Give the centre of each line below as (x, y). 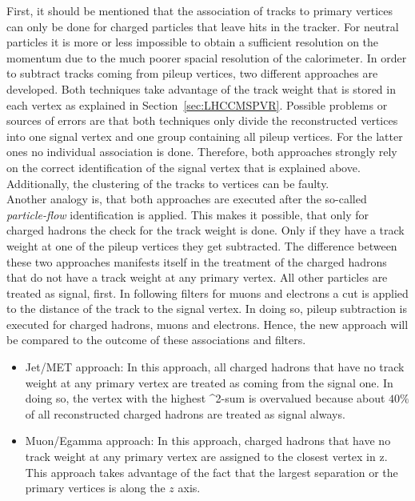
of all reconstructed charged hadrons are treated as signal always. (185, 413)
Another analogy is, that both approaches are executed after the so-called (187, 199)
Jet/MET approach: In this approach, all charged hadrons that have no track (215, 367)
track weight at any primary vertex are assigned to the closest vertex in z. (206, 457)
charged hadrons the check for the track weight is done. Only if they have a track (206, 230)
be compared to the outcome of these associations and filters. (156, 340)
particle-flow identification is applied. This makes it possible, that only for (188, 214)
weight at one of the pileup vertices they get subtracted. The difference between (202, 245)
